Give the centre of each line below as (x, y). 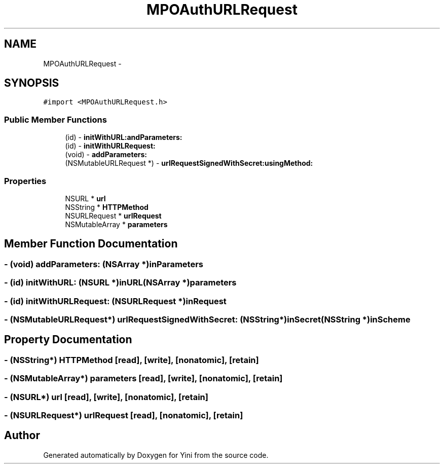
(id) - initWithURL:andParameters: (124, 137)
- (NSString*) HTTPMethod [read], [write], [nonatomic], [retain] (132, 360)
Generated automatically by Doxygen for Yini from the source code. (156, 455)
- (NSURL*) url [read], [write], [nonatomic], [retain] (106, 397)
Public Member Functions (55, 119)
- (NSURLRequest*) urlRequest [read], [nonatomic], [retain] (124, 415)
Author (22, 436)
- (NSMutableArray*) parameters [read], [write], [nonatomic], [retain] (143, 379)
